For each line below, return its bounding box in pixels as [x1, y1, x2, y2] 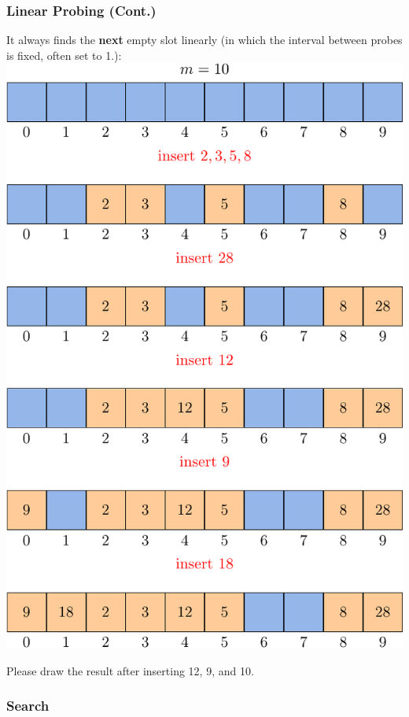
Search [6, 696, 50, 715]
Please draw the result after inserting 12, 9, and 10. [6, 662, 254, 678]
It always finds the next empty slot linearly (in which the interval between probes [6, 31, 403, 48]
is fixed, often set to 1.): [6, 46, 122, 63]
